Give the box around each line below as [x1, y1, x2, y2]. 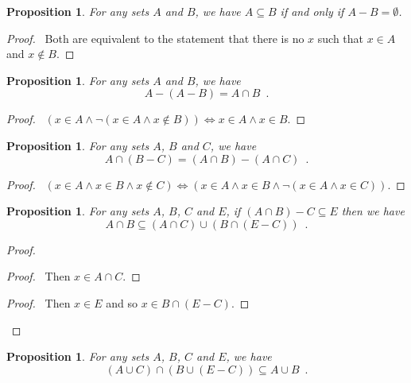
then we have [341, 203, 405, 219]
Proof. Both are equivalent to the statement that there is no [6, 29, 304, 46]
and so [106, 294, 138, 311]
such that [317, 29, 364, 46]
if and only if [280, 3, 344, 19]
